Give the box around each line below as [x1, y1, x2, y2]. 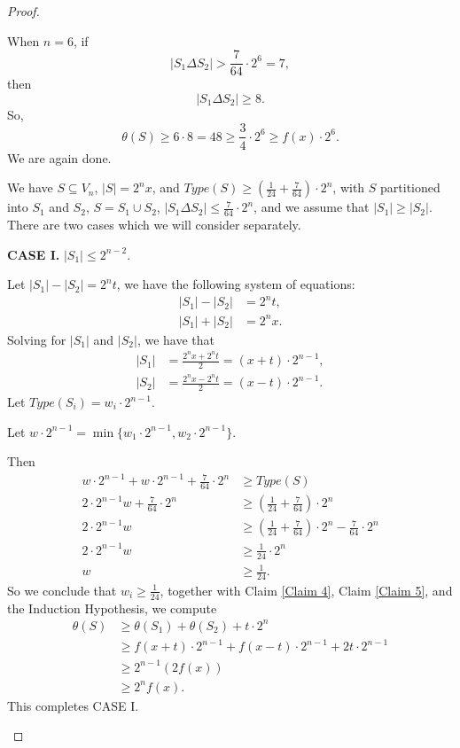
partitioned [380, 178, 441, 197]
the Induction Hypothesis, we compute [7, 598, 217, 617]
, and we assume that [253, 198, 370, 216]
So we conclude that [7, 580, 117, 599]
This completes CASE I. [7, 696, 139, 714]
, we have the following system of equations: [116, 275, 355, 293]
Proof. [7, 2, 40, 19]
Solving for [7, 330, 66, 348]
